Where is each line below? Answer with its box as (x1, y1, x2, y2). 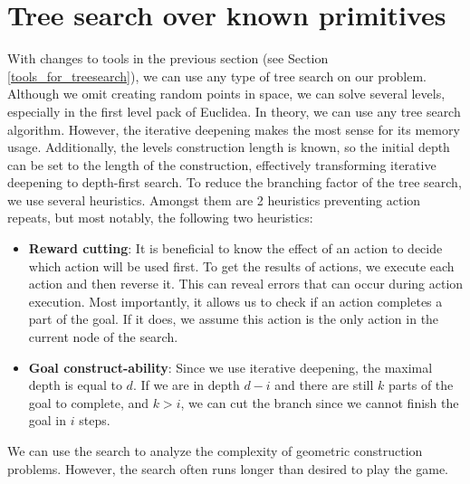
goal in (28, 411, 67, 430)
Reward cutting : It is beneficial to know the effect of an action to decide (28, 239, 443, 258)
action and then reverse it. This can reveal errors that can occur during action (28, 274, 464, 293)
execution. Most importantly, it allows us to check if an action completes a (28, 291, 443, 310)
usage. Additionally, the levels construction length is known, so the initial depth (7, 138, 450, 157)
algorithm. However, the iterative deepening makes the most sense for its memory (7, 119, 460, 138)
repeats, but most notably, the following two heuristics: (7, 208, 313, 227)
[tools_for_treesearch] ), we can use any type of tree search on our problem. (7, 66, 427, 85)
